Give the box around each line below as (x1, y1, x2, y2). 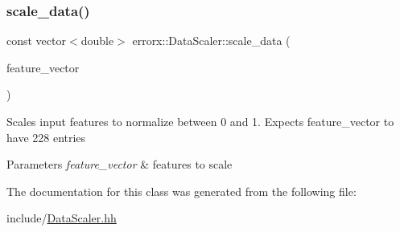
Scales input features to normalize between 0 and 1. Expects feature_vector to (6, 113, 394, 129)
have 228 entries (6, 128, 86, 145)
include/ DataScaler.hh (6, 210, 117, 226)
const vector (6, 32, 66, 49)
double (80, 32, 114, 49)
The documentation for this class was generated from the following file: (6, 182, 357, 199)
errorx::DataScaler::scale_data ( (132, 32, 291, 49)
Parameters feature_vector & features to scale (6, 156, 233, 173)
